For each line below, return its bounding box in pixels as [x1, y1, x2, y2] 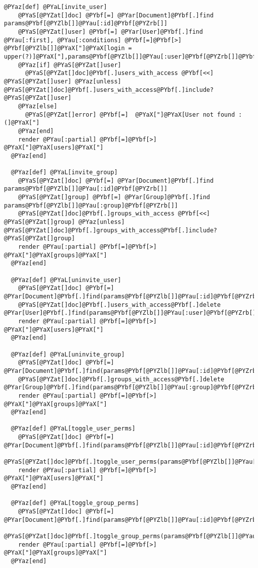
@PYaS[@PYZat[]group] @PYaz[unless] [4, 218, 125, 226]
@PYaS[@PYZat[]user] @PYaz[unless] [4, 77, 122, 85]
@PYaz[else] [18, 102, 58, 110]
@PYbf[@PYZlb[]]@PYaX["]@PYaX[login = [4, 45, 132, 52]
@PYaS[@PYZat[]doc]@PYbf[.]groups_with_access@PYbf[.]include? [4, 226, 217, 234]
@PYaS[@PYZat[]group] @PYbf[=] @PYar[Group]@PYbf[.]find [18, 194, 210, 201]
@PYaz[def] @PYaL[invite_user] [4, 3, 107, 10]
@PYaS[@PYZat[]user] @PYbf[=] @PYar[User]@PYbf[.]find [18, 28, 203, 35]
